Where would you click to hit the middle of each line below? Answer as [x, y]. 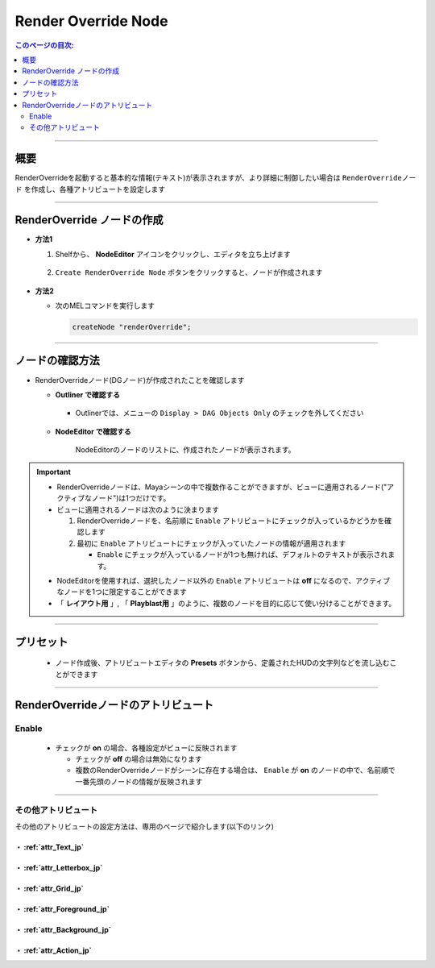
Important [54, 472]
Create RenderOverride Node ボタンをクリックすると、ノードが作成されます [189, 272]
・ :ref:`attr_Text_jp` [50, 847]
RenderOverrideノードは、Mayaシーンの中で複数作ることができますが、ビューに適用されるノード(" [222, 487]
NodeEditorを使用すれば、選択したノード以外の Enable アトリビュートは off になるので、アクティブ [224, 581]
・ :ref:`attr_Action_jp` [53, 950]
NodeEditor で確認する [93, 431]
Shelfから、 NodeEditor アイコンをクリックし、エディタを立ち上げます [173, 254]
